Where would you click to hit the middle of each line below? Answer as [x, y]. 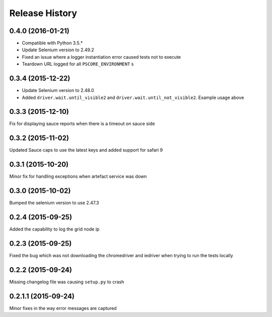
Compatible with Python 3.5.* [52, 43]
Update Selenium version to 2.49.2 [58, 50]
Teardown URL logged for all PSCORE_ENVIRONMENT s [78, 64]
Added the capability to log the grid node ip [54, 229]
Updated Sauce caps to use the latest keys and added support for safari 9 [86, 150]
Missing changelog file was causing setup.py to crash [67, 282]
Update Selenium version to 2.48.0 [58, 90]
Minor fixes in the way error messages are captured [63, 308]
